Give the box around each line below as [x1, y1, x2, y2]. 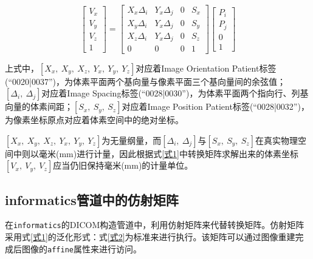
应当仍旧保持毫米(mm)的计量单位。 [53, 159, 193, 172]
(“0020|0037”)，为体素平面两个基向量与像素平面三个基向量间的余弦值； [5, 75, 286, 87]
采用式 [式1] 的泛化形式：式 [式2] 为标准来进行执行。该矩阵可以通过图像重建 [5, 230, 295, 243]
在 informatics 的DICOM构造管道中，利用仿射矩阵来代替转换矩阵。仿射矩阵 [5, 218, 304, 231]
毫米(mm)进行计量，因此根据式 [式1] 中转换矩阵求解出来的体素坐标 [38, 147, 299, 160]
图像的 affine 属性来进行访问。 [21, 242, 142, 255]
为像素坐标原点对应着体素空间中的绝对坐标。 [5, 113, 184, 126]
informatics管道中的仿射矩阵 [5, 190, 179, 209]
